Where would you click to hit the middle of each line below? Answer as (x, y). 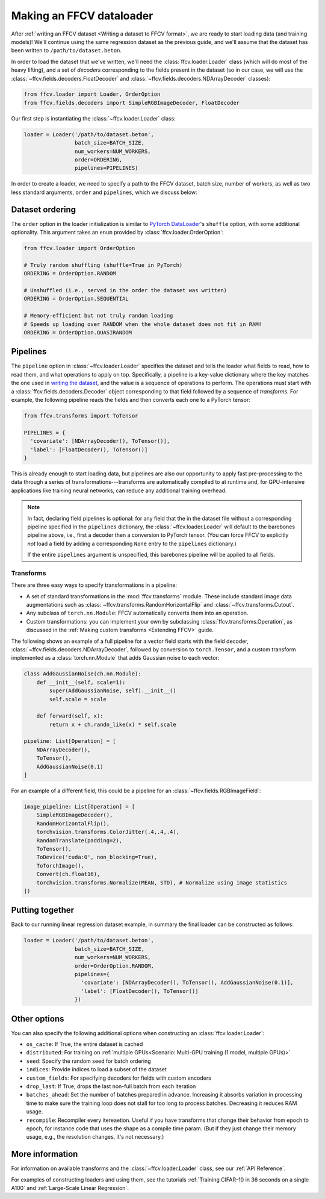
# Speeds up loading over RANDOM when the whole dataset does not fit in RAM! (143, 324)
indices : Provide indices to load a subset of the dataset (96, 1069)
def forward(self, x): (70, 716)
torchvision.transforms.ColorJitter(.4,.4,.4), (108, 832)
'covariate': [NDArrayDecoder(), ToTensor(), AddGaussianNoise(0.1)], (187, 983)
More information (45, 1154)
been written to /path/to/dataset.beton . (67, 51)
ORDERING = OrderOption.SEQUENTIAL (76, 299)
